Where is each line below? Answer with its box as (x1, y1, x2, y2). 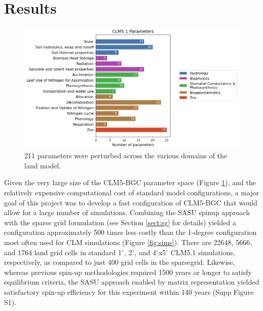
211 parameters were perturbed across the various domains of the (24, 150, 228, 161)
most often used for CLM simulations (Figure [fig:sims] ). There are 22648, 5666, (4, 236, 252, 247)
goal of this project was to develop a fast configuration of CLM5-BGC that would (4, 197, 257, 208)
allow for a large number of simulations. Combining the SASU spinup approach (4, 207, 250, 218)
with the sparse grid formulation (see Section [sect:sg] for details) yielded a (4, 217, 236, 227)
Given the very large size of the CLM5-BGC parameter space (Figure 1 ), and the (4, 177, 256, 188)
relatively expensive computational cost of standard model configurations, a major (4, 187, 259, 197)
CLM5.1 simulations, (170, 247, 235, 257)
